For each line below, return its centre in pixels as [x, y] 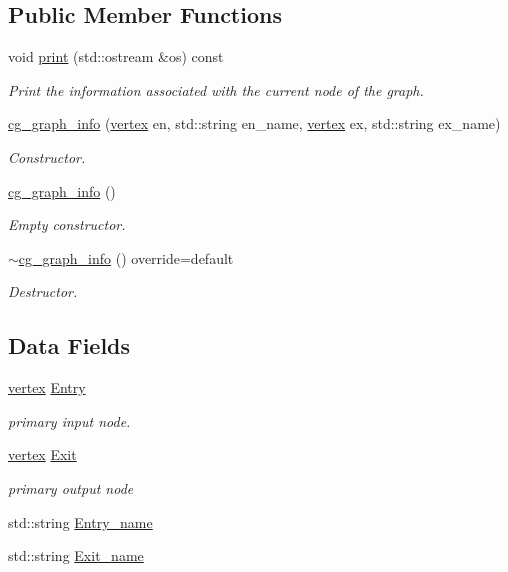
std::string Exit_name [76, 555]
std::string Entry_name [80, 521]
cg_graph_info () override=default [126, 257]
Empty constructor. [67, 224]
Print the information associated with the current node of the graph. [216, 89]
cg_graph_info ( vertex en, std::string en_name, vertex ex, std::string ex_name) [254, 123]
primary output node [71, 487]
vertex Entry [47, 387]
